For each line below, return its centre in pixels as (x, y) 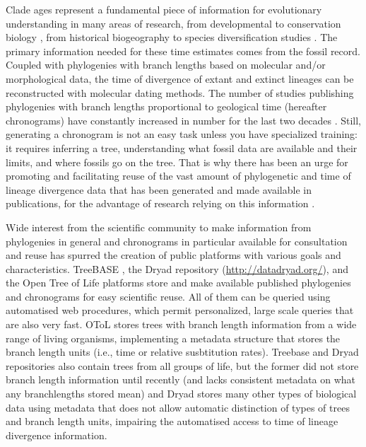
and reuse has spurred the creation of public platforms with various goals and (173, 255)
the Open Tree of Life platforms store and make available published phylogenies (178, 283)
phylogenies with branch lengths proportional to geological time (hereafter (166, 106)
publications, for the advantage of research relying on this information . (160, 203)
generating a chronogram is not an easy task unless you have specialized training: (182, 134)
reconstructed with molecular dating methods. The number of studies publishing (180, 92)
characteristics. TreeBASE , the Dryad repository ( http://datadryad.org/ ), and (177, 268)
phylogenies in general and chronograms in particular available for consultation (177, 241)
